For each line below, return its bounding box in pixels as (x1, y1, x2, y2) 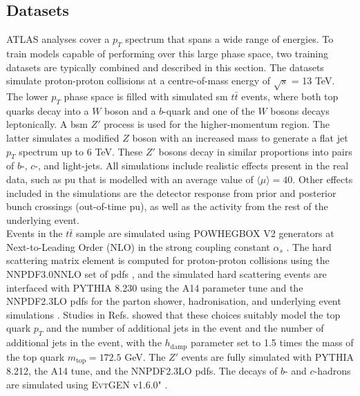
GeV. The (124, 349, 166, 364)
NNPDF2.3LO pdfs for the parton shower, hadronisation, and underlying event (6, 294, 341, 308)
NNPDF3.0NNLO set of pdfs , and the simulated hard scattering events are (6, 267, 327, 281)
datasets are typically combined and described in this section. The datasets (6, 59, 324, 74)
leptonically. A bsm (6, 117, 88, 131)
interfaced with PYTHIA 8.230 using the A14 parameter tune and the (6, 280, 303, 294)
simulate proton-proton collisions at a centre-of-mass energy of (6, 73, 271, 88)
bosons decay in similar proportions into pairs (158, 144, 352, 158)
